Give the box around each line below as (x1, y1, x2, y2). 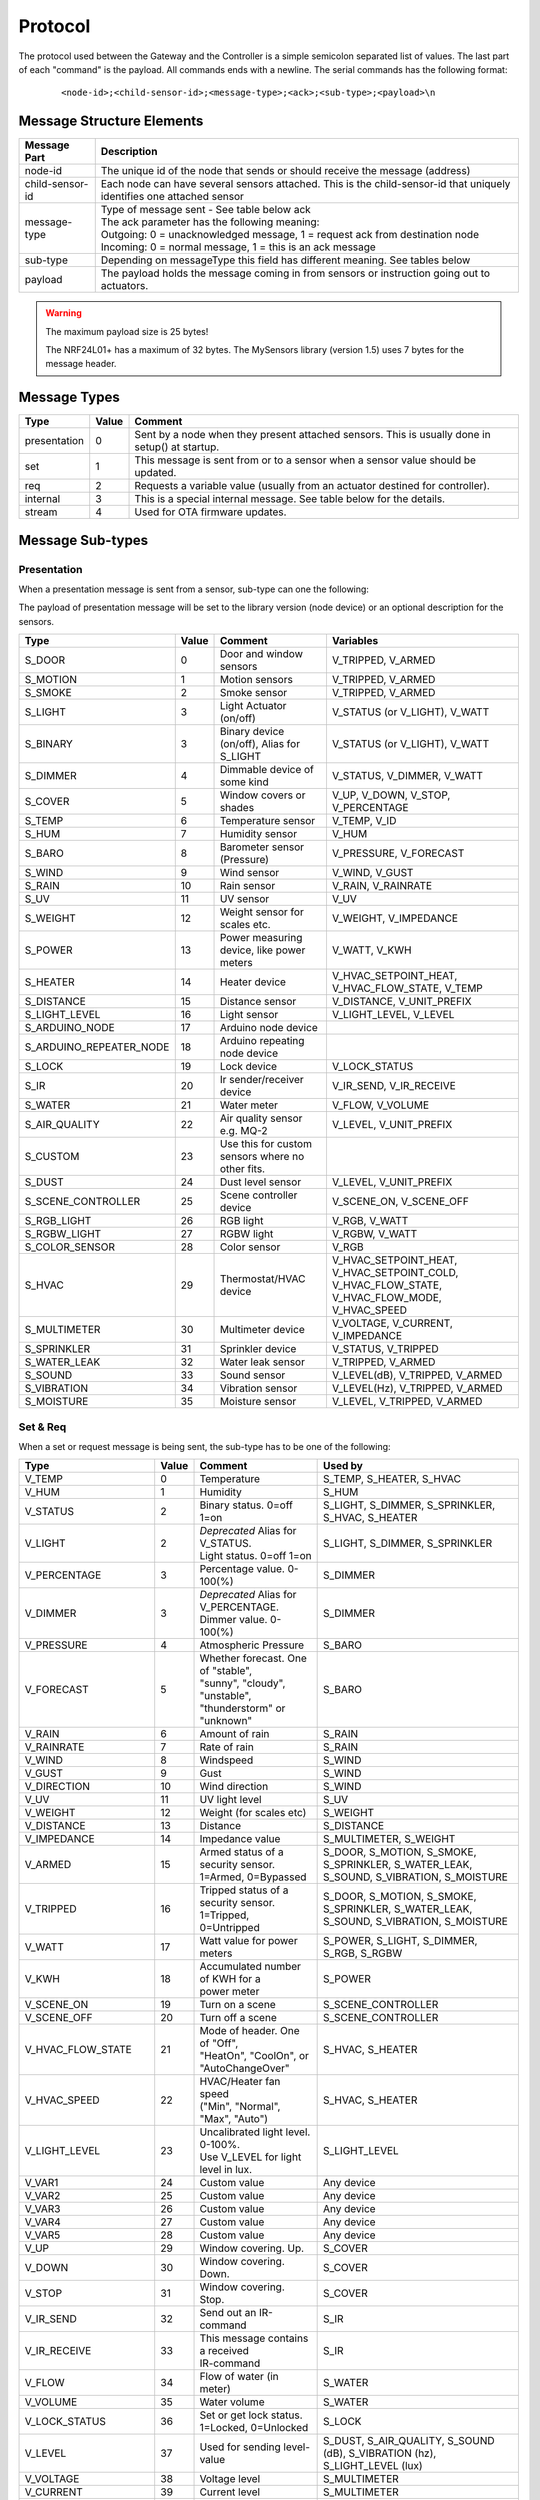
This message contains (199, 2331, 309, 2345)
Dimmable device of (219, 763, 315, 777)
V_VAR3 (24, 2202, 61, 2216)
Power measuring (219, 931, 303, 945)
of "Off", (199, 2036, 239, 2050)
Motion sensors (219, 673, 294, 687)
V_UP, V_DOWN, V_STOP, (331, 788, 451, 802)
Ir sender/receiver (219, 1073, 304, 1087)
